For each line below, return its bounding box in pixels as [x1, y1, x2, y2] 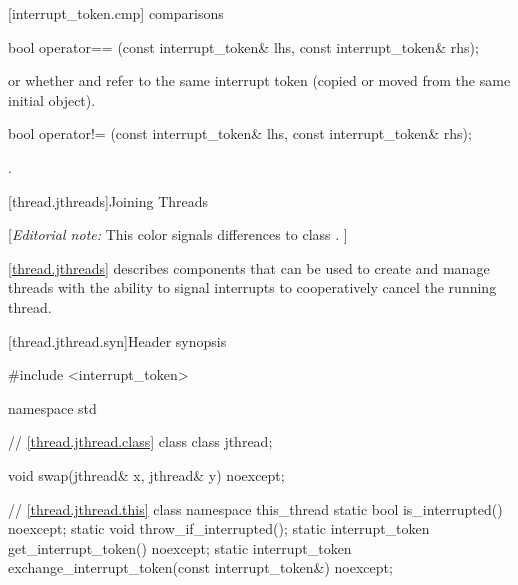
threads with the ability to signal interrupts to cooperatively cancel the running [8, 277, 497, 298]
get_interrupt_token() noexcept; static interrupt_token [8, 537, 352, 558]
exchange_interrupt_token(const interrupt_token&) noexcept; [8, 557, 393, 578]
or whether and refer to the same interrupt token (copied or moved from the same [8, 70, 511, 91]
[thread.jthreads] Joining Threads [8, 190, 209, 211]
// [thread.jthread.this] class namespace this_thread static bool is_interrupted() [8, 498, 503, 519]
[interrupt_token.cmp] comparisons [8, 3, 224, 23]
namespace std [8, 397, 97, 418]
